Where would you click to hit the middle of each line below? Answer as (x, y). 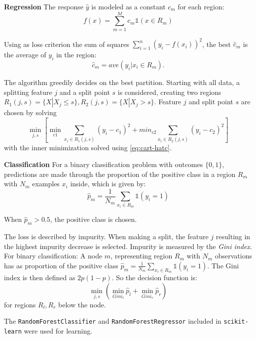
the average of (25, 55)
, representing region (142, 256)
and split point (211, 102)
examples (46, 184)
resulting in (233, 236)
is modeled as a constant (128, 6)
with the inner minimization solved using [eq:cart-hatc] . (88, 148)
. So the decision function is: (155, 277)
